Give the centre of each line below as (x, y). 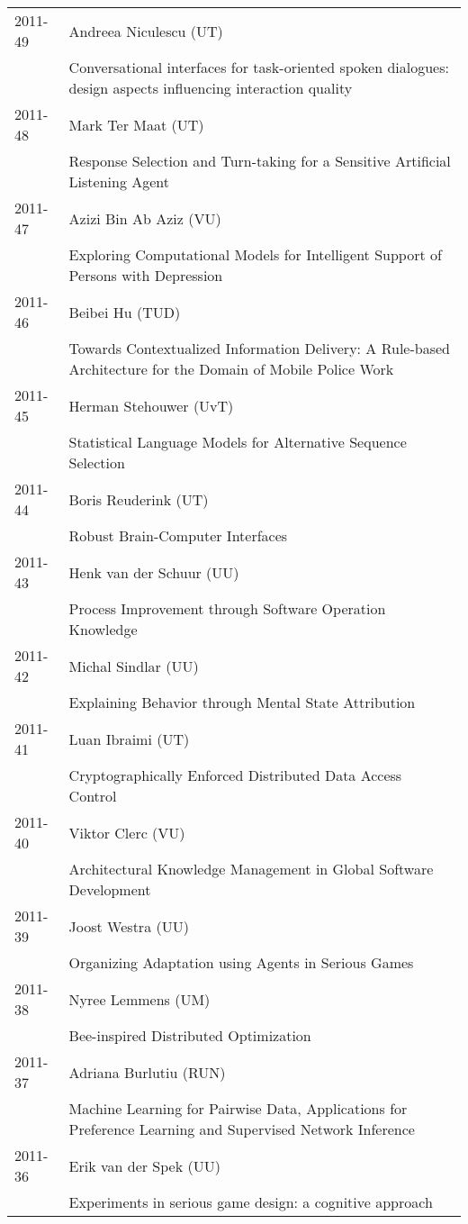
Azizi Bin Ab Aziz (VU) (145, 218)
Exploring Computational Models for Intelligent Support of (255, 254)
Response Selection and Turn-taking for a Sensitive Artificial (260, 161)
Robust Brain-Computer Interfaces (178, 535)
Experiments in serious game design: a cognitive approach (251, 1202)
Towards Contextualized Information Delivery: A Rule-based (260, 348)
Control (93, 796)
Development (110, 889)
